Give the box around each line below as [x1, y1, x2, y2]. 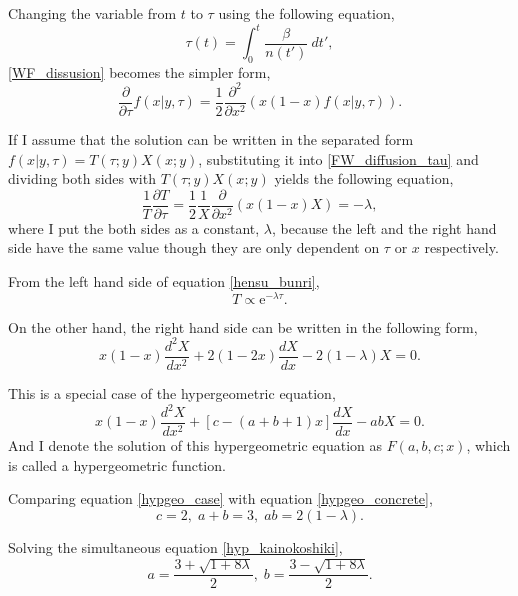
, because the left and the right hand [272, 217, 497, 238]
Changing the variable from [8, 3, 177, 23]
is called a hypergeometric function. [8, 454, 226, 475]
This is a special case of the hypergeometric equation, [8, 382, 336, 403]
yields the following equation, [274, 168, 454, 189]
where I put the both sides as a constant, [8, 217, 260, 238]
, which [466, 435, 511, 456]
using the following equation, [218, 3, 395, 23]
